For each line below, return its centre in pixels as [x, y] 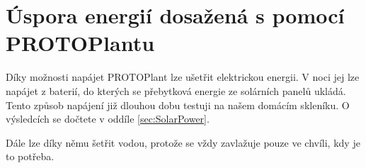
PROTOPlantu [80, 43]
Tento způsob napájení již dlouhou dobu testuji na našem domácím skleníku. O [178, 105]
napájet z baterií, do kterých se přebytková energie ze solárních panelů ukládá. [176, 90]
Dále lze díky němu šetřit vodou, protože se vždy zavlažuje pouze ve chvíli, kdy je [183, 142]
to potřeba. [30, 156]
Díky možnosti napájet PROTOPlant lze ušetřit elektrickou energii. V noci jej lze [183, 77]
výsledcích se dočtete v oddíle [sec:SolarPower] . [108, 119]
